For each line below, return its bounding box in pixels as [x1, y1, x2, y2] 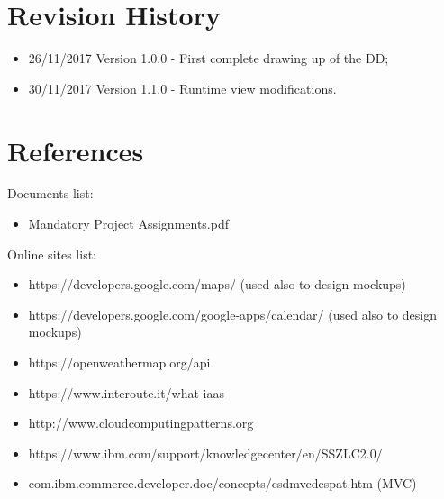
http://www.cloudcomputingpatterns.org [28, 413, 254, 432]
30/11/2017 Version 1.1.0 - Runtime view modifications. [28, 78, 337, 97]
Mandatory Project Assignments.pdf [28, 214, 230, 233]
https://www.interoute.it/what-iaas [28, 383, 225, 402]
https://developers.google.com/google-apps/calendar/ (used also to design [28, 304, 438, 323]
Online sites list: [7, 244, 97, 263]
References [7, 132, 144, 168]
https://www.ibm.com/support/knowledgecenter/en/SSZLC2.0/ [28, 443, 383, 462]
